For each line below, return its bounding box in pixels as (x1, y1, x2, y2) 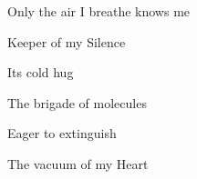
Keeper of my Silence (7, 32, 126, 51)
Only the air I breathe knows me (7, 2, 191, 20)
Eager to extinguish (7, 124, 117, 143)
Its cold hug (7, 63, 74, 82)
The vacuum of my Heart (7, 154, 149, 173)
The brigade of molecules (7, 93, 147, 112)
